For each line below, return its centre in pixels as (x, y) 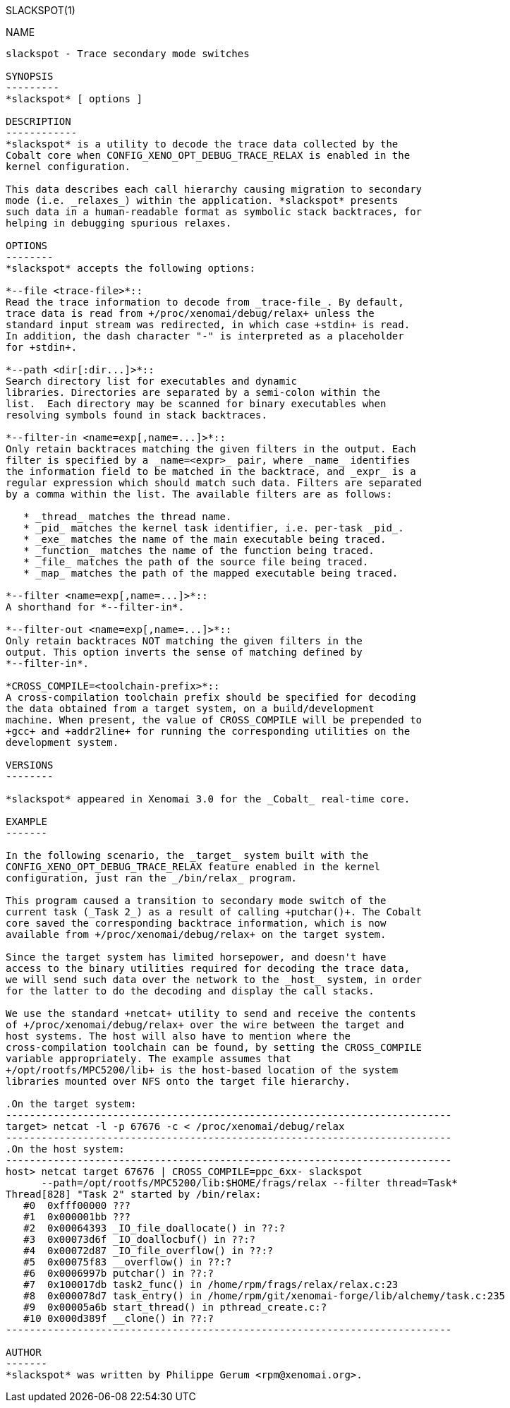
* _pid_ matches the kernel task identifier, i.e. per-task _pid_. (214, 528)
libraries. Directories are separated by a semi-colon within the (193, 392)
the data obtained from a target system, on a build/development (190, 709)
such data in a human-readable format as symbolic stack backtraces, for (214, 212)
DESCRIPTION (38, 121)
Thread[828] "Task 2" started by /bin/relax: (134, 1194)
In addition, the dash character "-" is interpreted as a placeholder (205, 336)
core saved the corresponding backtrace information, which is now (196, 923)
